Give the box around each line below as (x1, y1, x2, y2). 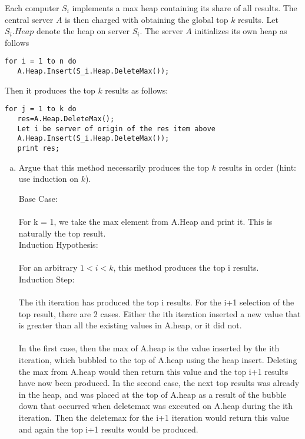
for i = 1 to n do (5, 57, 77, 66)
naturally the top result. (18, 227, 106, 239)
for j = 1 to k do (5, 105, 77, 114)
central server (5, 13, 54, 25)
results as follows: (105, 84, 168, 96)
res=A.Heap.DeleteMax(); (17, 114, 115, 123)
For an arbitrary (18, 261, 78, 274)
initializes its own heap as (194, 25, 287, 37)
